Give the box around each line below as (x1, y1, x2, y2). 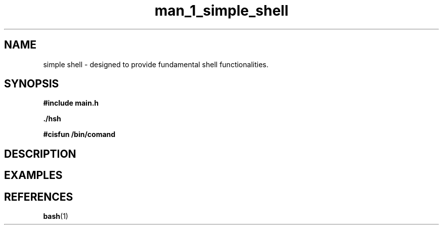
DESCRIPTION (4, 147, 76, 160)
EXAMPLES (4, 169, 63, 182)
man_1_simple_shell (154, 2, 289, 19)
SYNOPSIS (4, 77, 59, 90)
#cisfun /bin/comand (43, 130, 116, 139)
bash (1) (43, 212, 68, 221)
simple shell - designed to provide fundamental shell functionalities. (43, 60, 269, 69)
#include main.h (43, 99, 99, 108)
